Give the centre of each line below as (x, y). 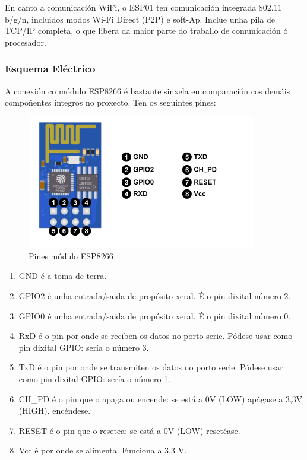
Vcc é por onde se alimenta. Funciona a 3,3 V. (103, 450)
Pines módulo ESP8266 (71, 256)
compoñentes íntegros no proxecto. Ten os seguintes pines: (110, 102)
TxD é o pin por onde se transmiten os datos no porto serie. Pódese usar (151, 367)
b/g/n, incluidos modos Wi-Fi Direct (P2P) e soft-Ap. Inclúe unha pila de (140, 19)
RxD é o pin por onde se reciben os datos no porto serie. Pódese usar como (156, 336)
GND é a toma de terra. (63, 276)
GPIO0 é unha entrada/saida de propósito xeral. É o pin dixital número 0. (155, 315)
